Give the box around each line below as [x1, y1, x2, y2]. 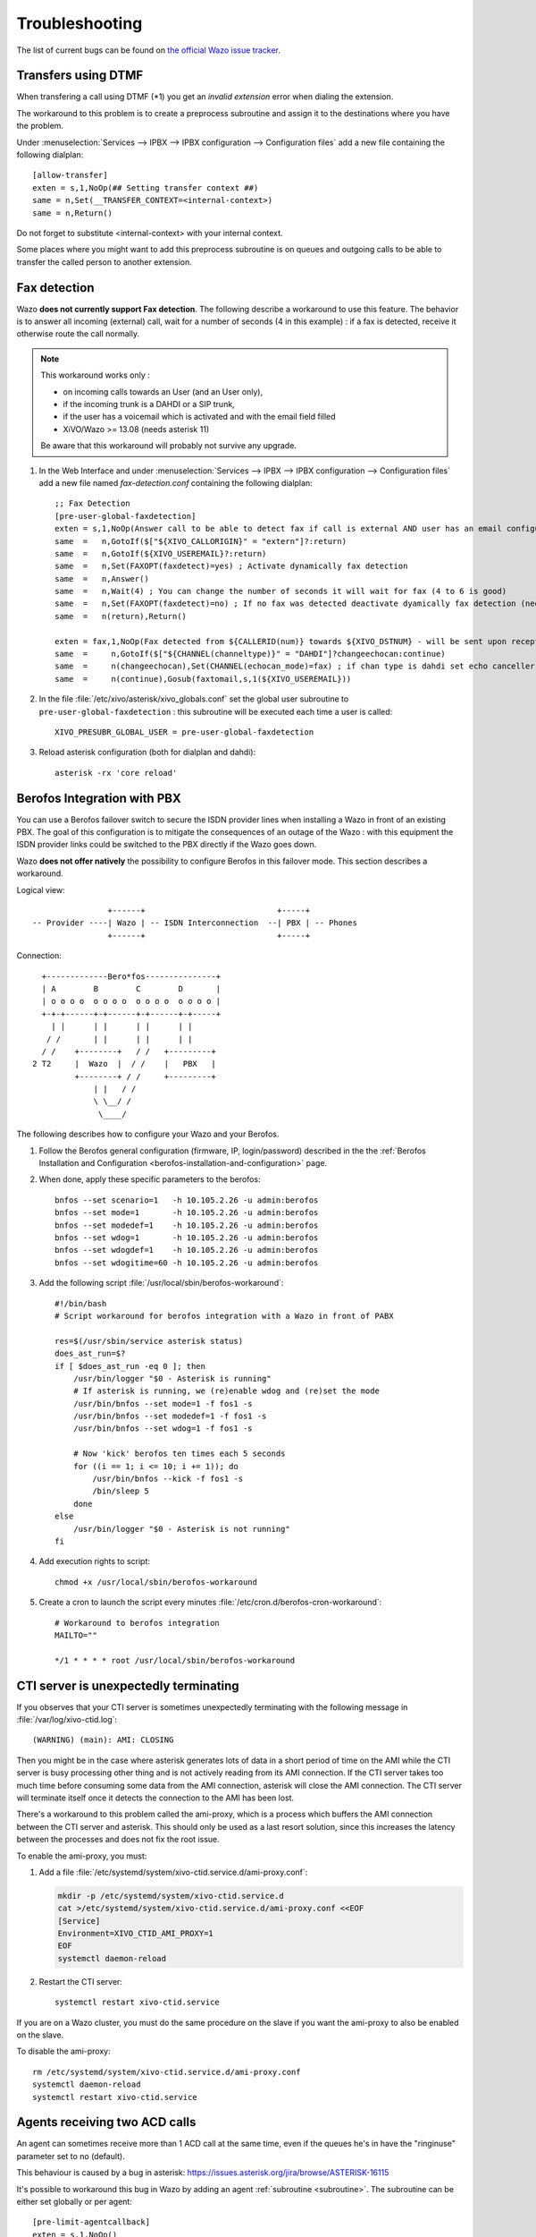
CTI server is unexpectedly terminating [16, 1678, 240, 1693]
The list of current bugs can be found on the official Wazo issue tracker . [16, 45, 281, 55]
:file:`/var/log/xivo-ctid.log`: [16, 1714, 118, 1725]
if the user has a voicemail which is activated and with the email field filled [63, 412, 336, 422]
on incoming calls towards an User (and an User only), [63, 386, 264, 397]
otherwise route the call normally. [16, 328, 140, 339]
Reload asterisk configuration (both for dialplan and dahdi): [38, 747, 256, 758]
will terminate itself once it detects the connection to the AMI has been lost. [16, 1792, 295, 1803]
